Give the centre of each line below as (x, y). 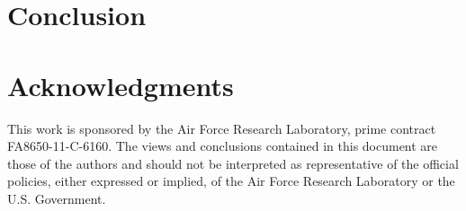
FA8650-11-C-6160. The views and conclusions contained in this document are (223, 146)
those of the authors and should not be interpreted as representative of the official (233, 163)
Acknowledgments (121, 85)
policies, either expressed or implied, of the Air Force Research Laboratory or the (231, 181)
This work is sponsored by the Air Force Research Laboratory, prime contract (222, 128)
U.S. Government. (57, 198)
